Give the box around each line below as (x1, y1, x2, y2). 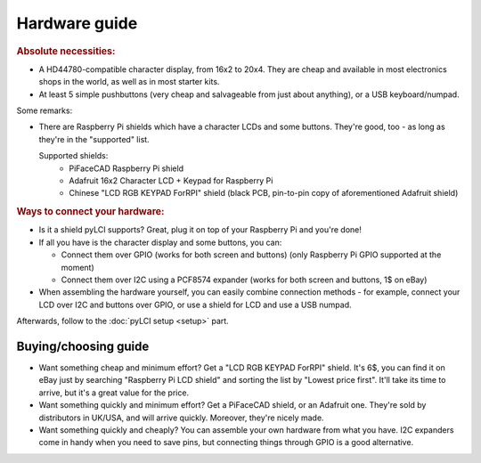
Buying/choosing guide (16, 338, 150, 353)
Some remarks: (16, 105, 73, 116)
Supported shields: (38, 150, 109, 161)
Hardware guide (16, 13, 138, 33)
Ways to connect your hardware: (16, 206, 165, 218)
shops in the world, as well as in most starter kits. (38, 77, 220, 87)
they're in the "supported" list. (38, 134, 151, 144)
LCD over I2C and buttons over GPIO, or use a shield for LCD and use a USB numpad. (38, 299, 352, 310)
